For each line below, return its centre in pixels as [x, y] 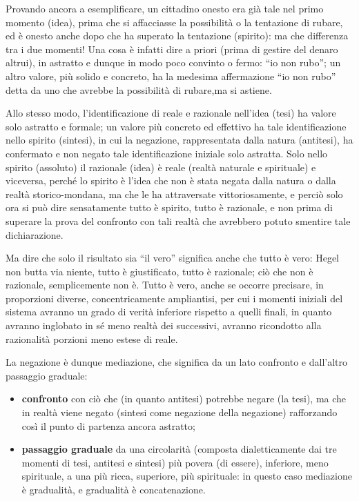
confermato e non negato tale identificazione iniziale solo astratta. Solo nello [167, 153]
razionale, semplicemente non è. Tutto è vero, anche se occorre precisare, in [165, 285]
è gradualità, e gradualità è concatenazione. [114, 489]
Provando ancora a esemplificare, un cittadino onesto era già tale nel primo [165, 8]
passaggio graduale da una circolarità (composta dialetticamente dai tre [179, 449]
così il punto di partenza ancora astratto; [108, 425]
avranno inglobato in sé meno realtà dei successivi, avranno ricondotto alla [164, 325]
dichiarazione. [35, 234]
